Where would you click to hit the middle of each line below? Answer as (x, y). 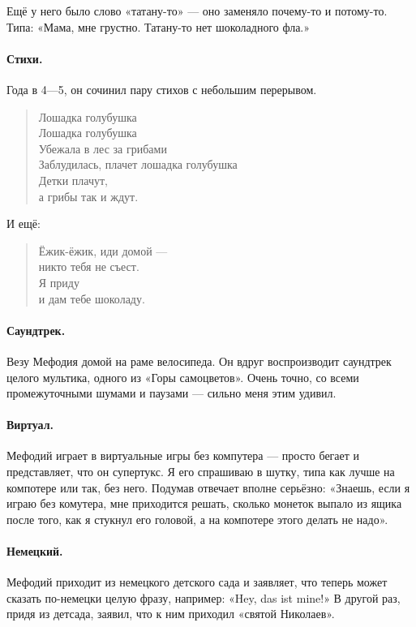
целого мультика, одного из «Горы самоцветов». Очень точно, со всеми (183, 377)
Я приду (59, 282)
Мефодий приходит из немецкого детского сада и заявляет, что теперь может (197, 582)
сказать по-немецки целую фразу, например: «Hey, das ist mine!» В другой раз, (204, 597)
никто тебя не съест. (89, 266)
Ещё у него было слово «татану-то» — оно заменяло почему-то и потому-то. (197, 11)
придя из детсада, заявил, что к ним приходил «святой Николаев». (171, 614)
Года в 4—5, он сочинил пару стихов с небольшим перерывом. (162, 89)
